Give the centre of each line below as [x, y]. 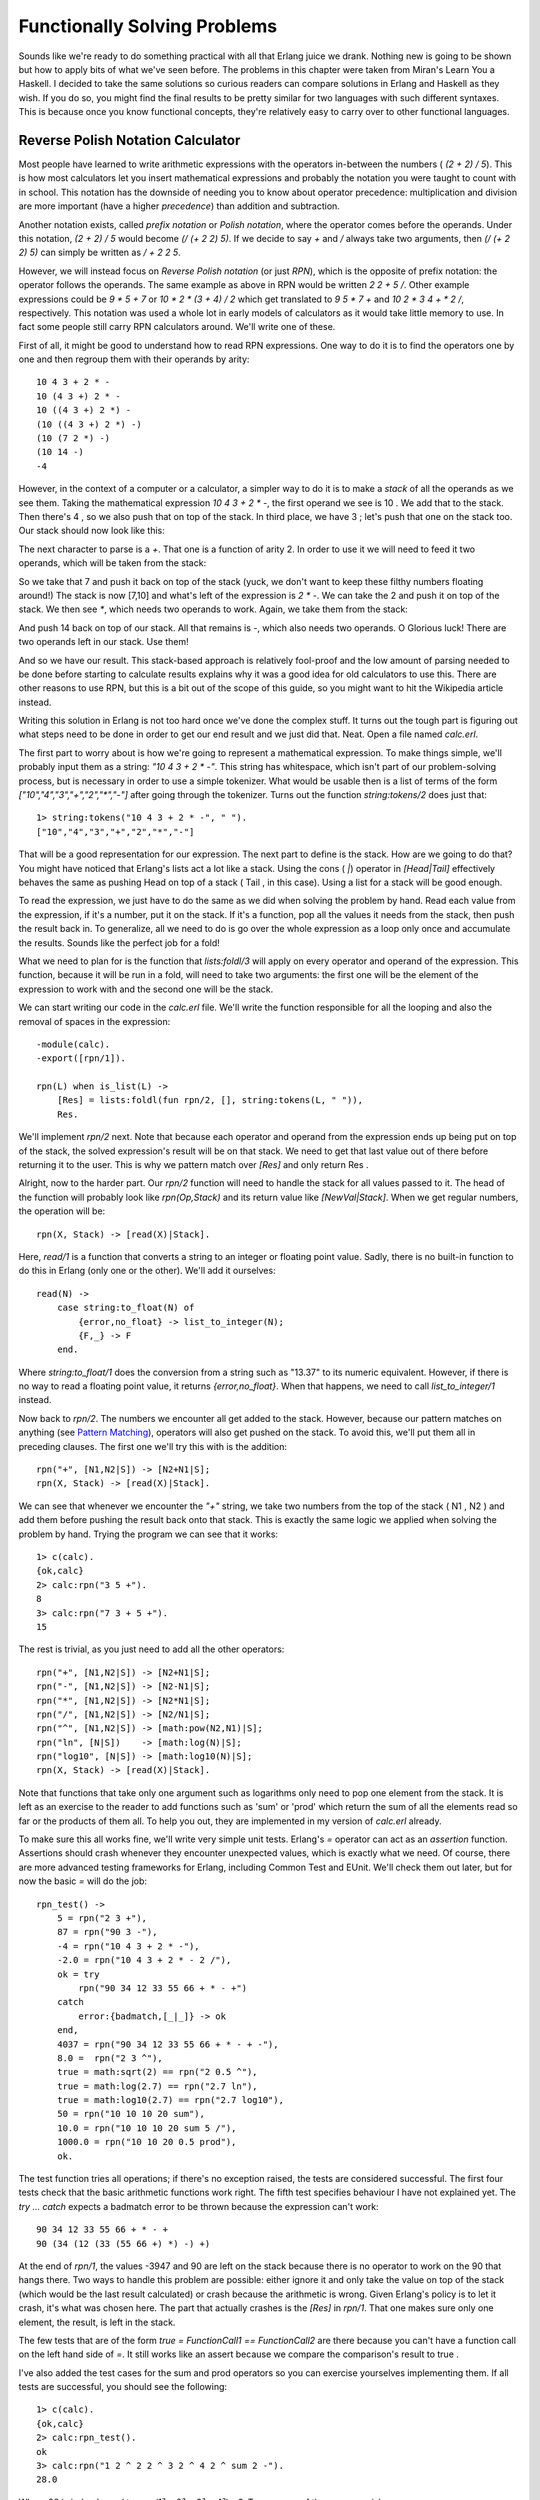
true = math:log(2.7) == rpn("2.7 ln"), [157, 2086]
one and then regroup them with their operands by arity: [134, 359]
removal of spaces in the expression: [94, 1021]
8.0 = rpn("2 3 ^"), [110, 2058]
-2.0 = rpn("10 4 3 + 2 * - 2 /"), [144, 1960]
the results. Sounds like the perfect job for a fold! [119, 942]
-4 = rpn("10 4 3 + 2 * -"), [128, 1946]
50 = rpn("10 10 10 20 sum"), [130, 2114]
